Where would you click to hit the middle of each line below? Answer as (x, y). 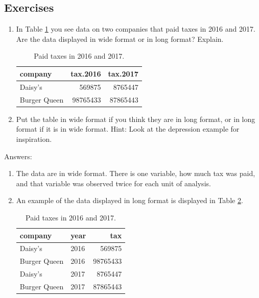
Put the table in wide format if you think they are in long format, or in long (136, 119)
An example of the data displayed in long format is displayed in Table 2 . (129, 200)
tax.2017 (123, 73)
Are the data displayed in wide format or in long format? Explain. (120, 39)
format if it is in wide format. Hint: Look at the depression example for (128, 129)
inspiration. (34, 139)
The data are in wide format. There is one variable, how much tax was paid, (136, 173)
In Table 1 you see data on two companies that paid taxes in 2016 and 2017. (136, 29)
